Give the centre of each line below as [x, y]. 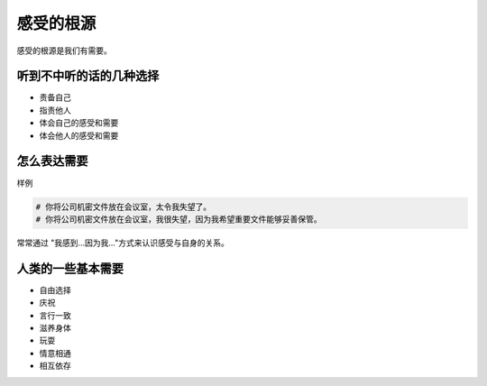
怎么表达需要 [52, 161]
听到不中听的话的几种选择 [88, 76]
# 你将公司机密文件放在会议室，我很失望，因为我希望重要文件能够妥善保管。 [179, 219]
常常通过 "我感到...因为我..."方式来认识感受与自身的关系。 [123, 243]
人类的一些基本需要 [70, 268]
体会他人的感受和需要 [79, 135]
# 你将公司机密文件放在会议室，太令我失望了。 [124, 207]
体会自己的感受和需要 [79, 123]
